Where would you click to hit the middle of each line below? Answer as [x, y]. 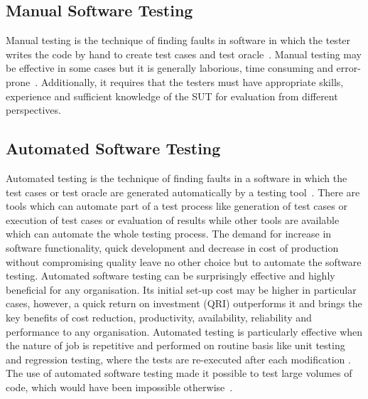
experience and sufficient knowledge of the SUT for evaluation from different [172, 96]
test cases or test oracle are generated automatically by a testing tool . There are [183, 192]
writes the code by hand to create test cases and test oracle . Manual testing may [184, 54]
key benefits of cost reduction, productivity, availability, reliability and [159, 317]
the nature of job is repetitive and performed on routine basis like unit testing [175, 345]
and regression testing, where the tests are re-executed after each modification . [178, 359]
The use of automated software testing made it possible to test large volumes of [179, 373]
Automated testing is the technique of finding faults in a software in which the [177, 177]
